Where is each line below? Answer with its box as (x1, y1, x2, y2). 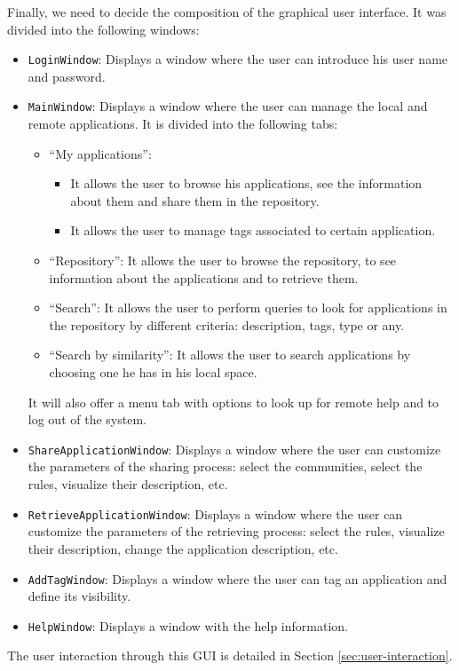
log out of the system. (28, 410, 146, 429)
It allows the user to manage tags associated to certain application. (70, 221, 436, 240)
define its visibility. (28, 587, 131, 605)
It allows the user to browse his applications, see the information (70, 174, 423, 193)
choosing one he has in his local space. (49, 363, 257, 382)
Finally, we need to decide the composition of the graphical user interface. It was (7, 3, 447, 20)
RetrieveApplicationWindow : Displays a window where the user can (28, 504, 403, 523)
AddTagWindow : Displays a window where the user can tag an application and (28, 569, 447, 588)
